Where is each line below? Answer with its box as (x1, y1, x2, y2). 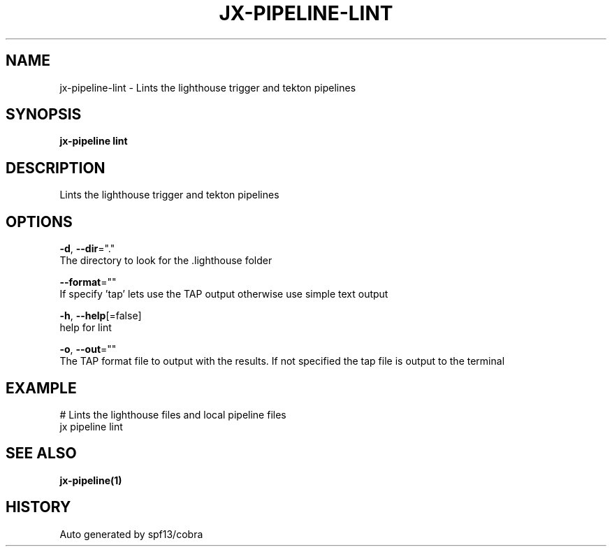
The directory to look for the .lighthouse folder (59, 254, 272, 267)
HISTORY (6, 498, 71, 516)
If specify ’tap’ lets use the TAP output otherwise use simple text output (59, 288, 388, 300)
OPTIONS (6, 212, 73, 231)
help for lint (59, 321, 112, 334)
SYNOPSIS (6, 106, 82, 124)
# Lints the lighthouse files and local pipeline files (59, 408, 286, 421)
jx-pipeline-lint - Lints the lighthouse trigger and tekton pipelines (59, 81, 356, 94)
